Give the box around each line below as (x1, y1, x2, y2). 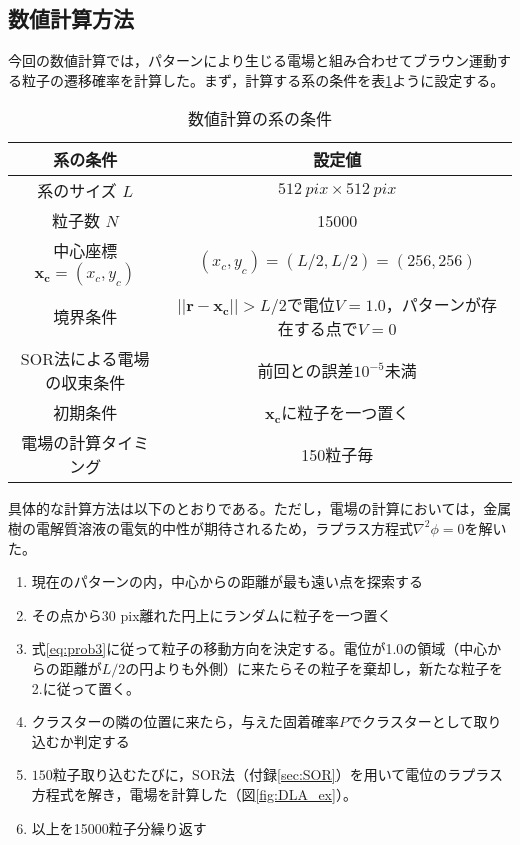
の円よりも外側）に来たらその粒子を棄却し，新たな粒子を (125, 657, 504, 678)
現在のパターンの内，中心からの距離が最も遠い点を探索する (31, 571, 424, 592)
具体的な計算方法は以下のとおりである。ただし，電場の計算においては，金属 (8, 498, 512, 519)
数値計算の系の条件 (187, 107, 332, 131)
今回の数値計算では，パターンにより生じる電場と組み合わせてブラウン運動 (8, 50, 498, 71)
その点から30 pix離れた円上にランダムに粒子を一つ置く (31, 604, 392, 625)
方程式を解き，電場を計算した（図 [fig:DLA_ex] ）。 (31, 783, 357, 804)
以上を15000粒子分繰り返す (31, 817, 207, 838)
